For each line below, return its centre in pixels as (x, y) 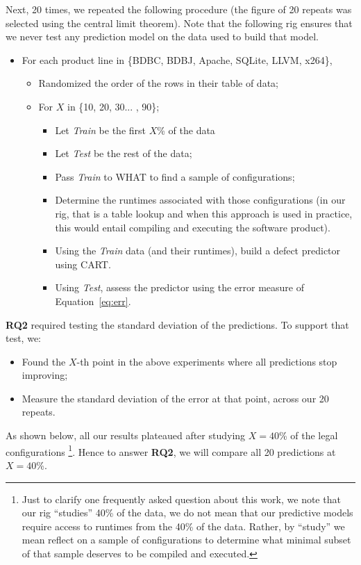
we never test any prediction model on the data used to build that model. (162, 36)
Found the (44, 361)
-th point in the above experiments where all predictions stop (207, 361)
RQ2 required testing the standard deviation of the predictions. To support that (177, 324)
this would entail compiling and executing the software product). (193, 227)
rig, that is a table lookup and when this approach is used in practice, (204, 213)
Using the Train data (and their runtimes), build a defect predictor (198, 251)
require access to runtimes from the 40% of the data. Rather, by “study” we (183, 526)
